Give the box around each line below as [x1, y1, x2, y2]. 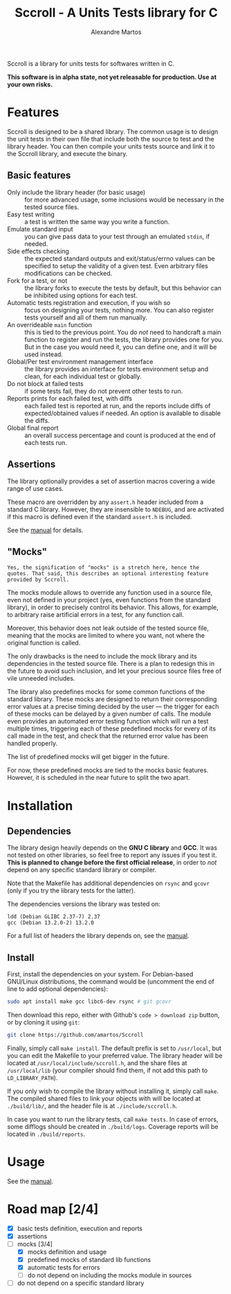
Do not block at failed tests [7, 379, 84, 387]
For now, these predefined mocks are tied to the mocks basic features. [7, 766, 209, 774]
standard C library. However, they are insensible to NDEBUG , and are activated [7, 505, 225, 514]
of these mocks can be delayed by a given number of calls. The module [7, 710, 212, 718]
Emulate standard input [7, 225, 73, 233]
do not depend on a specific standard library [17, 1279, 145, 1287]
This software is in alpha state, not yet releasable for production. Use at [7, 73, 216, 81]
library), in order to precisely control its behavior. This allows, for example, [7, 603, 219, 611]
